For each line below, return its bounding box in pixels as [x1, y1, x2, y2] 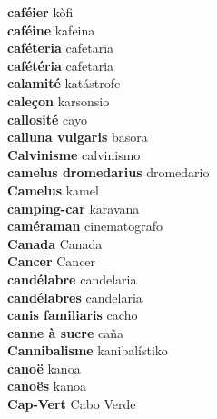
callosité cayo [7, 109, 87, 128]
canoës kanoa [7, 376, 87, 395]
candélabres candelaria [7, 287, 143, 306]
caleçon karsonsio [7, 91, 110, 110]
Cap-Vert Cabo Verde [7, 394, 136, 414]
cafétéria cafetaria [7, 55, 114, 75]
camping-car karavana [7, 198, 140, 217]
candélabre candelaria [7, 269, 137, 288]
